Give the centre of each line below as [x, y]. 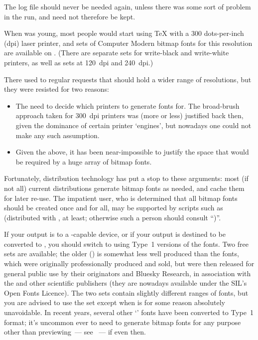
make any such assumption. [58, 135]
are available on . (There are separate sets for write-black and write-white [117, 53]
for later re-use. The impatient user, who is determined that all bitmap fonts [121, 198]
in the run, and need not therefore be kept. [70, 16]
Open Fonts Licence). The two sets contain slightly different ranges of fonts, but [126, 292]
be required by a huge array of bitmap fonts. [84, 161]
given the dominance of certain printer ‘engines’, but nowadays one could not [133, 125]
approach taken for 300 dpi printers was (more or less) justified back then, [129, 115]
